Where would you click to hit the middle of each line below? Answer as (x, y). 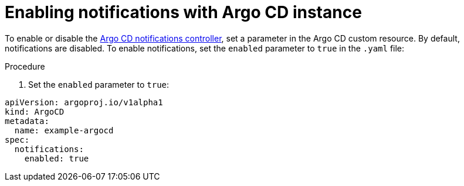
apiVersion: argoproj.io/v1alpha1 (84, 102)
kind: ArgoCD (35, 111)
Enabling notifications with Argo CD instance (183, 12)
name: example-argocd (64, 130)
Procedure (25, 66)
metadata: (27, 121)
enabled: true (57, 158)
